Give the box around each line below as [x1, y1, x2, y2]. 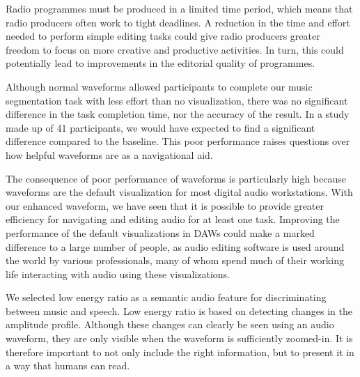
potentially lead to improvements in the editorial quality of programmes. [6, 56, 315, 70]
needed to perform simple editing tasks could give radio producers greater [6, 29, 320, 43]
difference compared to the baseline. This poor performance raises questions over [6, 134, 350, 148]
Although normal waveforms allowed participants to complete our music [6, 79, 313, 93]
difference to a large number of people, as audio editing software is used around [6, 239, 345, 254]
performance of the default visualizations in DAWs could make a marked [6, 225, 315, 240]
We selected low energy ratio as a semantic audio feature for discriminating [6, 290, 327, 305]
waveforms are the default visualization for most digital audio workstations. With [6, 185, 353, 199]
